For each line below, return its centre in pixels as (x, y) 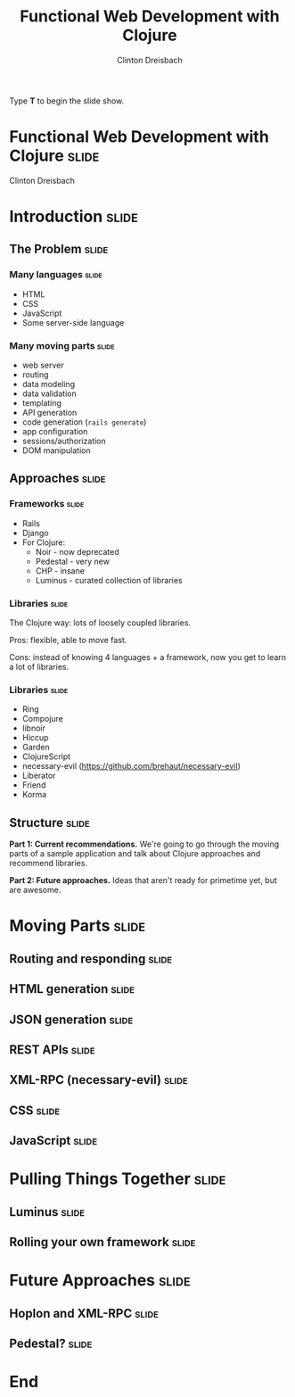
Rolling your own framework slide (102, 1242)
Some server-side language (73, 322)
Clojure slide (54, 156)
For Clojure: (44, 542)
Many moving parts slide (62, 345)
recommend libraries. (48, 864)
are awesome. (35, 890)
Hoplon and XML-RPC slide (84, 1313)
